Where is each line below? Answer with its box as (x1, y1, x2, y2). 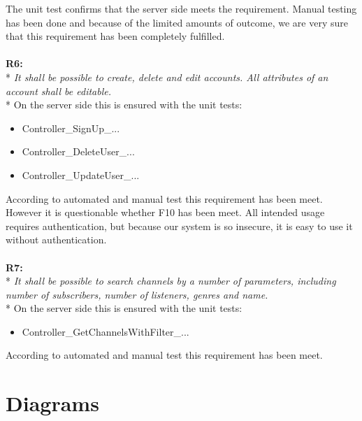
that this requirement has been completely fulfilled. (6, 29, 225, 43)
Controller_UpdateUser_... (22, 167, 140, 182)
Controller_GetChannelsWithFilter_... (22, 324, 189, 338)
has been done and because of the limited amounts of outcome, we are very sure (6, 15, 348, 29)
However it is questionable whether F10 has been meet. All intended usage (6, 205, 325, 220)
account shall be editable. (6, 83, 112, 98)
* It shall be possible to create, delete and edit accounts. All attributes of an (6, 69, 328, 84)
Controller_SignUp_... (22, 120, 120, 135)
